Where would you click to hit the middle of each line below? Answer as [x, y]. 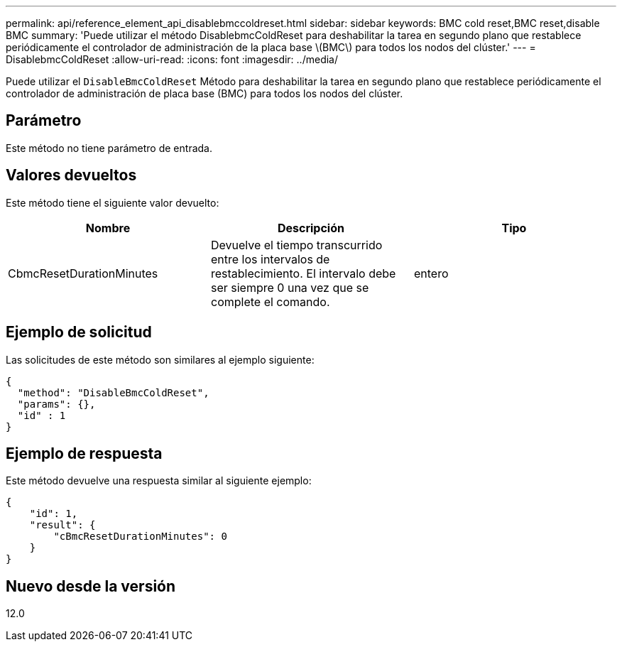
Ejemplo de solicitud [79, 332]
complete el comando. [270, 301]
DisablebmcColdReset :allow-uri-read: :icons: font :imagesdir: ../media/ [172, 59]
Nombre [108, 228]
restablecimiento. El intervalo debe [303, 273]
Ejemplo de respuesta [84, 453]
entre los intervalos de [270, 259]
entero [431, 273]
